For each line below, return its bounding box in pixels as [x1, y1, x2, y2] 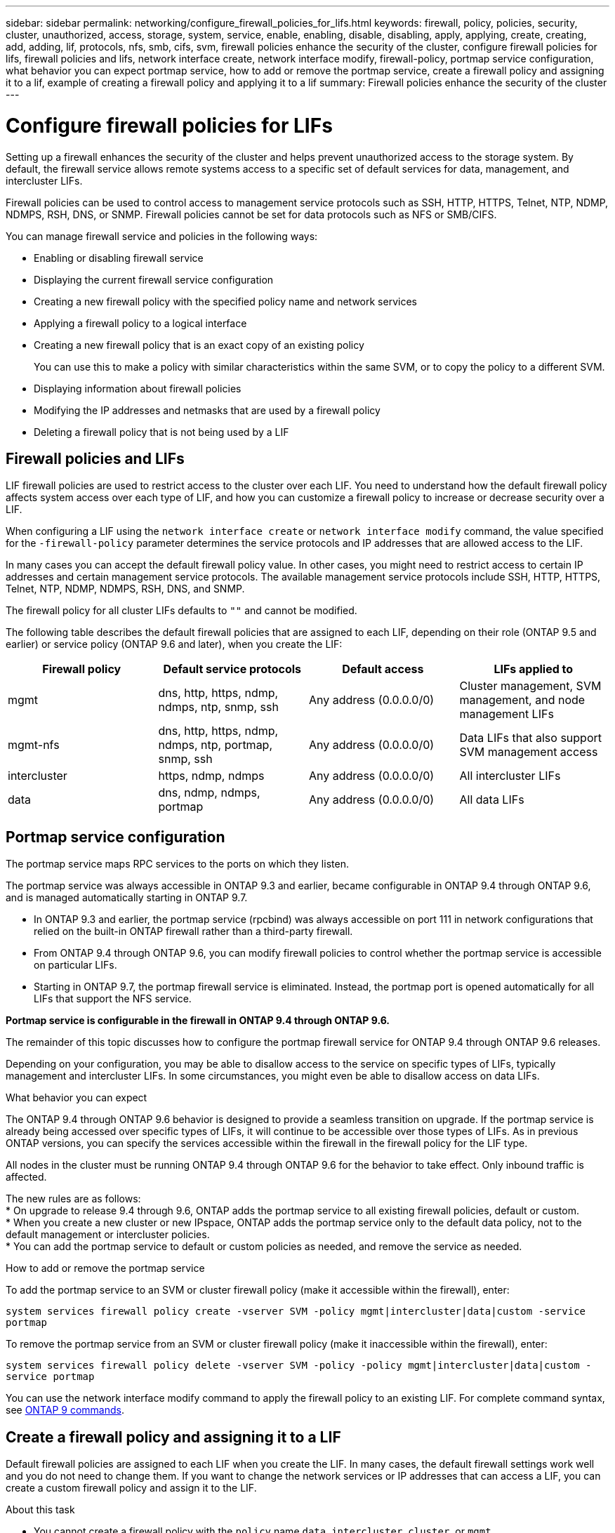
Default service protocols [163, 662, 302, 677]
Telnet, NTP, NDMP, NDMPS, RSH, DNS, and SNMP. [6, 583, 245, 595]
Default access [342, 662, 424, 677]
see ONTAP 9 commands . [6, 1404, 124, 1416]
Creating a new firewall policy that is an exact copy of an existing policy [34, 338, 364, 351]
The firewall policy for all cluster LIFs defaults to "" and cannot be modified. [6, 604, 357, 617]
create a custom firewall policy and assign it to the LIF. [6, 1482, 257, 1494]
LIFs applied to [494, 662, 574, 677]
